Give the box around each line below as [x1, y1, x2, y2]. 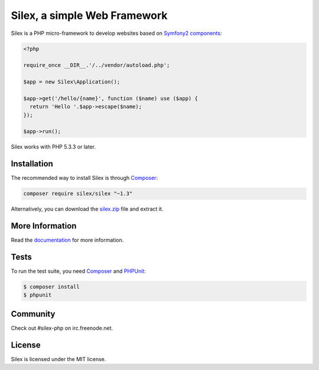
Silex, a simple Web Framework [11, 9, 168, 22]
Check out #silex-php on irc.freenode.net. [11, 324, 113, 332]
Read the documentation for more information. [11, 237, 124, 244]
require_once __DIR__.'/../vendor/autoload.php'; [23, 62, 170, 69]
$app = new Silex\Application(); [23, 79, 121, 85]
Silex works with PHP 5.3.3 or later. [11, 143, 96, 150]
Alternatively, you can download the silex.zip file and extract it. [11, 205, 164, 213]
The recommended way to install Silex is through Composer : [11, 175, 158, 182]
